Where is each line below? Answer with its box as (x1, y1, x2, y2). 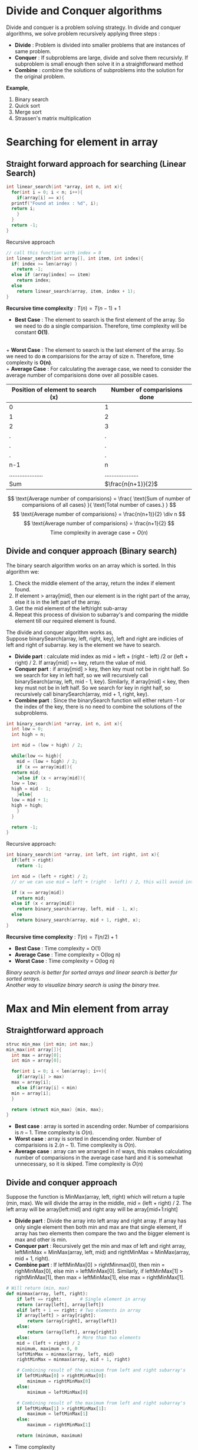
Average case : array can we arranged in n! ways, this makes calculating (14, 1148, 192, 1155)
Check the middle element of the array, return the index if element (14, 580, 176, 587)
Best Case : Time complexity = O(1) (14, 944, 101, 951)
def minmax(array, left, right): (6, 1290, 88, 1296)
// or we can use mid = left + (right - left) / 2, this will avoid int (11, 879, 194, 885)
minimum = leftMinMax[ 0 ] (27, 1389, 88, 1395)
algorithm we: (6, 568, 39, 575)
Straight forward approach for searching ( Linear (6, 158, 187, 169)
